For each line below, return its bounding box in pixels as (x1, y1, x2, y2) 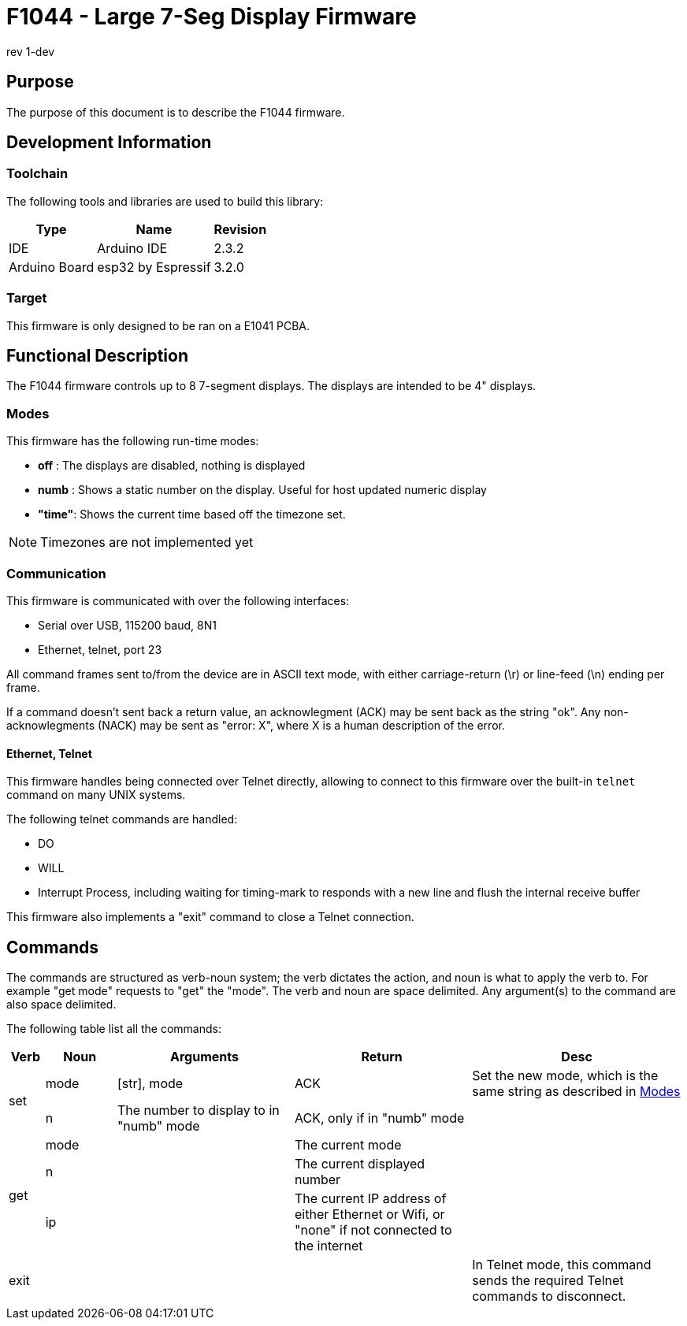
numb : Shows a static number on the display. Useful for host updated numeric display (38, 483, 487, 497)
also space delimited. (6, 997, 117, 1011)
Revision (214, 221, 267, 237)
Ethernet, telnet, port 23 (38, 642, 162, 656)
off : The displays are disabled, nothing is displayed (38, 459, 306, 473)
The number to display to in (117, 1101, 280, 1118)
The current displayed (295, 1155, 425, 1172)
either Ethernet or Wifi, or (295, 1205, 445, 1222)
